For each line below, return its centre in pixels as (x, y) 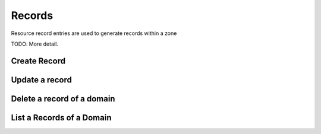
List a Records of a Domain (61, 118)
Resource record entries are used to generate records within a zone (94, 33)
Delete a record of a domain (63, 99)
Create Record (38, 61)
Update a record (42, 80)
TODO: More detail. (35, 44)
